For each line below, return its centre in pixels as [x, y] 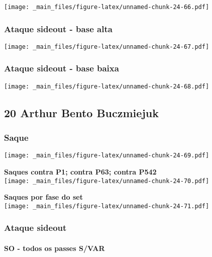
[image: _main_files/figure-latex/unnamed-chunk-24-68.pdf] [107, 86]
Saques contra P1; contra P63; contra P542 [80, 172]
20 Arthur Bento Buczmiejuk [81, 112]
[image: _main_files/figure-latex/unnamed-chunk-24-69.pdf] [107, 156]
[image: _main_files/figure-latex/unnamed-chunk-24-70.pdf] [107, 181]
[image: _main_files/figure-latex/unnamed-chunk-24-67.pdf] [107, 47]
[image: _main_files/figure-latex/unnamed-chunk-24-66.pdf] [107, 7]
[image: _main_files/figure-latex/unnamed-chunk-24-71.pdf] [107, 206]
